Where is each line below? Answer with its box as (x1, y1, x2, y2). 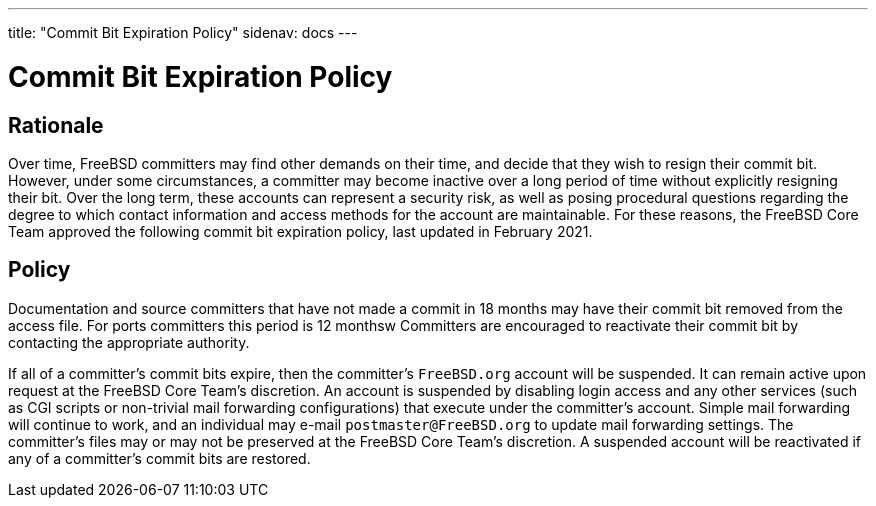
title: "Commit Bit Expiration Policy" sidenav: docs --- (8, 24, 358, 41)
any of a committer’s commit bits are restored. (8, 449, 311, 467)
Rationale (8, 112, 104, 138)
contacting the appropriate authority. (8, 333, 250, 351)
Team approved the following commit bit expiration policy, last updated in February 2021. (8, 222, 593, 240)
